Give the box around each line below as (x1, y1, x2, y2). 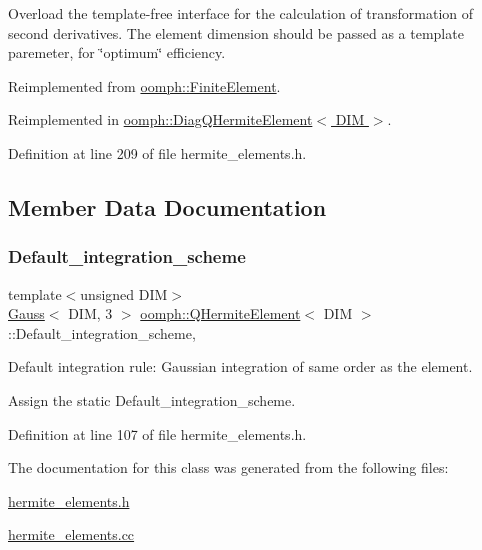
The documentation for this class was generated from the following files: (8, 457, 449, 478)
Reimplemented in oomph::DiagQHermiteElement (8, 109, 313, 130)
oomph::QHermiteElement (140, 303, 301, 324)
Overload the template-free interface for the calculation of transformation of (8, 3, 474, 23)
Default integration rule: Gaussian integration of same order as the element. (8, 356, 473, 377)
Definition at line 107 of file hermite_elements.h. (8, 423, 307, 444)
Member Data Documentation (8, 191, 327, 222)
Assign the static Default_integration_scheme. (8, 389, 296, 410)
